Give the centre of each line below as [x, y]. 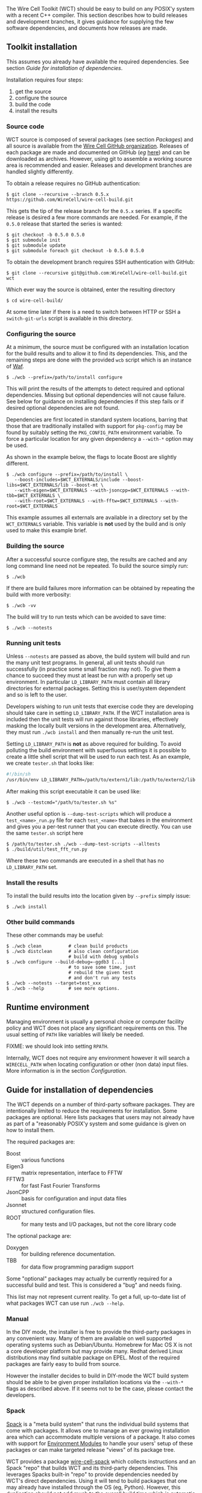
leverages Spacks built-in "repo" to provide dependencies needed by [92, 1474]
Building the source [35, 546]
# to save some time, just [102, 968]
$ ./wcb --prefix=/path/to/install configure [64, 377]
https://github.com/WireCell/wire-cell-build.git [70, 200]
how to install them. [31, 1130]
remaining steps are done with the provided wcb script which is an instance [99, 360]
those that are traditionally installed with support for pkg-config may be [95, 426]
